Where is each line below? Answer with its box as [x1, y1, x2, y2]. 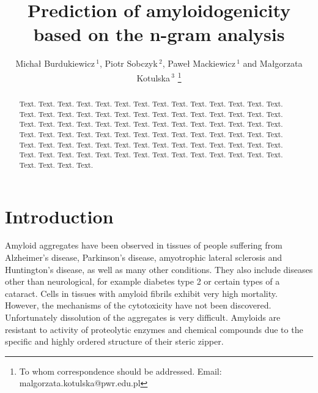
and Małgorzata [243, 57, 303, 70]
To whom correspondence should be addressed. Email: [19, 364, 222, 377]
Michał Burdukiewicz [15, 57, 95, 70]
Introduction [5, 203, 114, 228]
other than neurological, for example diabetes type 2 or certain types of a [5, 275, 280, 288]
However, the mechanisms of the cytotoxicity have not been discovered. [5, 299, 272, 312]
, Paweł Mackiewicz [162, 57, 235, 70]
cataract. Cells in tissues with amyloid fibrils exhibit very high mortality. [5, 286, 278, 299]
